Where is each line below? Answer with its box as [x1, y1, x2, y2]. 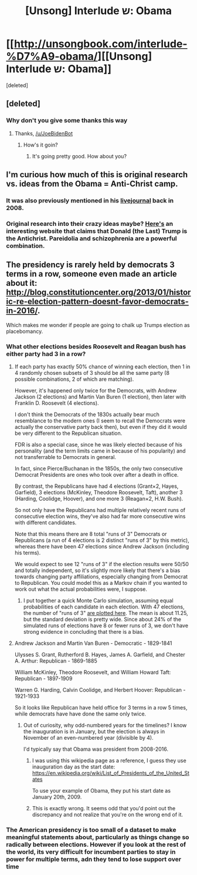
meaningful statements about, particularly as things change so [6, 833, 189, 841]
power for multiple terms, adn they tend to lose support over [6, 855, 182, 863]
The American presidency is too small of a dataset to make [6, 826, 176, 834]
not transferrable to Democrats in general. [14, 453, 116, 460]
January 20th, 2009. [32, 793, 82, 800]
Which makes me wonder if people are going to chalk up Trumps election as [6, 321, 190, 328]
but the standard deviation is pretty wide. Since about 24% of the [23, 616, 182, 623]
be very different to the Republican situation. [14, 430, 123, 437]
